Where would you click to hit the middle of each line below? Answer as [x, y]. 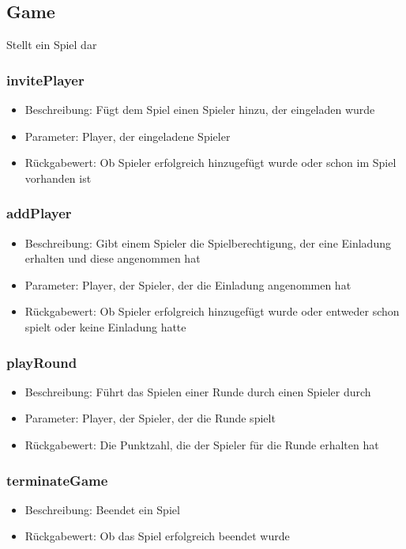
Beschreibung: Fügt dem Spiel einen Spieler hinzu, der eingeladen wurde [200, 110]
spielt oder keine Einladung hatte [105, 326]
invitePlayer [45, 80]
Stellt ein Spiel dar [52, 45]
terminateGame [57, 480]
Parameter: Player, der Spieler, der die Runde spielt [150, 418]
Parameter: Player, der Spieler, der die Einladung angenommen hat [188, 284]
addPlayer [39, 213]
